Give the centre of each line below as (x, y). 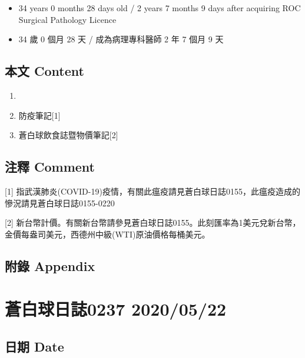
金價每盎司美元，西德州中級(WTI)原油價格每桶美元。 (107, 234)
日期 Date (34, 346)
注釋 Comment (50, 167)
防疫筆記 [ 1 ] (39, 115)
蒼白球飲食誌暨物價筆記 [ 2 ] (68, 135)
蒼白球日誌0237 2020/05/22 (116, 309)
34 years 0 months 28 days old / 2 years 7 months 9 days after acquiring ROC (160, 8)
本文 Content (44, 71)
